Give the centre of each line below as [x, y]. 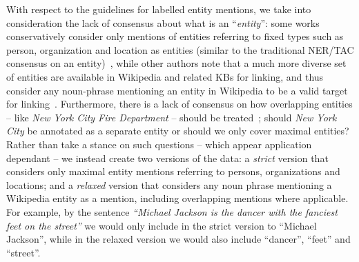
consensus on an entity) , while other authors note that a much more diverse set [176, 63]
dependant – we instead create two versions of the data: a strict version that [167, 158]
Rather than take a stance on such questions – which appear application [159, 144]
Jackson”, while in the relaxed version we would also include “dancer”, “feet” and [178, 239]
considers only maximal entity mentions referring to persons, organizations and [173, 171]
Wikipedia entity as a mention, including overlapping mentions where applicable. [177, 198]
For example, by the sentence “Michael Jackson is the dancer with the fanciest [172, 211]
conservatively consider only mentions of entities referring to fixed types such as [175, 36]
